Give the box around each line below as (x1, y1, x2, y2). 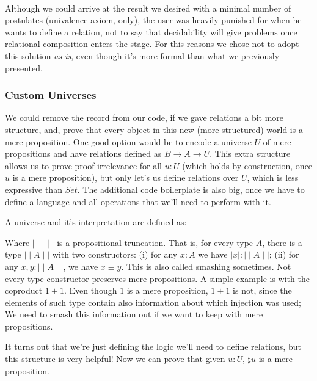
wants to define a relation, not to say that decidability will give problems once (5, 25, 297, 38)
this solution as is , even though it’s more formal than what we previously (5, 49, 280, 62)
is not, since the (233, 284, 292, 297)
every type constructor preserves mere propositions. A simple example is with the (5, 272, 310, 285)
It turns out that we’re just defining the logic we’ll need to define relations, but (5, 340, 301, 353)
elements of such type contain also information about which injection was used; (5, 296, 301, 308)
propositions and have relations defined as (5, 147, 162, 160)
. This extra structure (210, 147, 291, 160)
